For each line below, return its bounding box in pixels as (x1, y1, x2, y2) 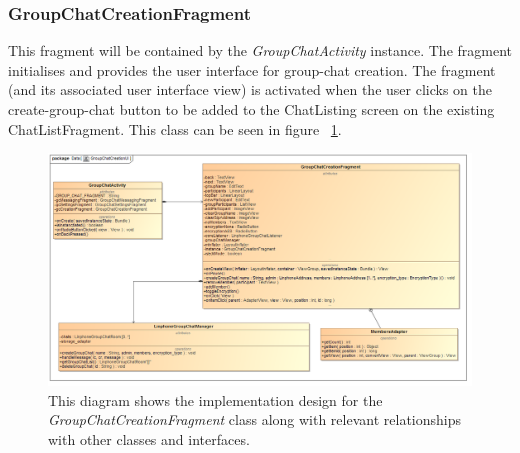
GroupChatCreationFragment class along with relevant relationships (48, 409, 461, 430)
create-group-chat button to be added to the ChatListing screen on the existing (8, 99, 495, 119)
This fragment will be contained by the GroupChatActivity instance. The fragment (8, 40, 512, 61)
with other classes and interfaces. (48, 429, 250, 450)
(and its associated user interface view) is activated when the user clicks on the (8, 79, 492, 100)
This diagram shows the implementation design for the (48, 389, 383, 410)
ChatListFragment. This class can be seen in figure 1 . (8, 118, 342, 139)
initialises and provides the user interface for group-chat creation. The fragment (8, 59, 496, 80)
